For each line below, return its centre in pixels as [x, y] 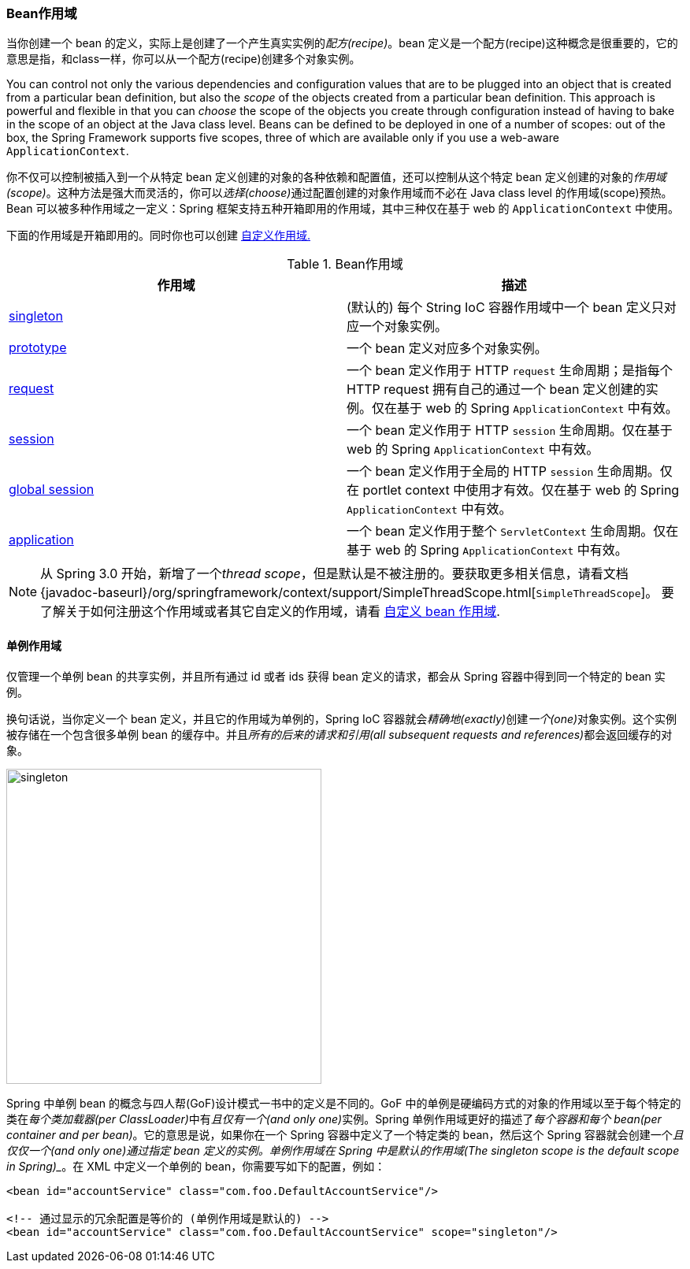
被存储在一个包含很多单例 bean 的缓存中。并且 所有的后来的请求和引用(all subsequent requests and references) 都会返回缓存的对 [339, 734]
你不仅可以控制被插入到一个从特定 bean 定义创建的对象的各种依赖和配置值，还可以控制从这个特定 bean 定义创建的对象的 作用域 [336, 177]
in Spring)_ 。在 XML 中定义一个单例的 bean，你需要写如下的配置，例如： [196, 1166]
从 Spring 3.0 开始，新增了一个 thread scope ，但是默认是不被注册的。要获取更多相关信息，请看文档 [334, 574]
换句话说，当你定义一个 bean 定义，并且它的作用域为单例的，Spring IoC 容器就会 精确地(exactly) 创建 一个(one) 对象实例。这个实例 [342, 718]
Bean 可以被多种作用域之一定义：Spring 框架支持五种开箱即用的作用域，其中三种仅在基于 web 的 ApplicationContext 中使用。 [343, 209]
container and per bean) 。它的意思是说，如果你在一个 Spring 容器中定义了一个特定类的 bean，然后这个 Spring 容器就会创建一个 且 [345, 1134]
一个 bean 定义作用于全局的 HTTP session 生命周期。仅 [510, 471]
